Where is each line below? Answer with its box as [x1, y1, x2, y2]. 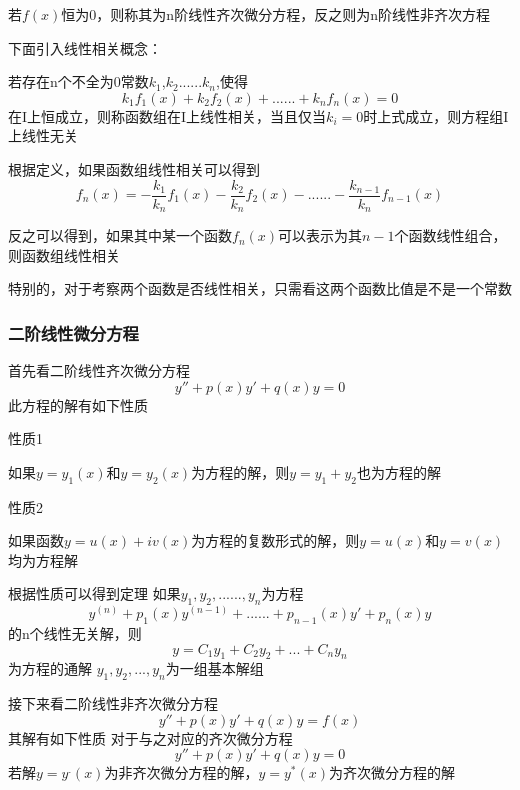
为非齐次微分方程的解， [104, 762, 259, 783]
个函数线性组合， [394, 225, 507, 246]
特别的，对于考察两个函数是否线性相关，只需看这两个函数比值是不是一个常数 [8, 278, 512, 299]
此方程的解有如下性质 [8, 394, 148, 415]
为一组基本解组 [165, 658, 264, 679]
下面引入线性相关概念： [8, 37, 162, 58]
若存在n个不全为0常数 [8, 71, 149, 92]
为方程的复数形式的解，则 [191, 530, 360, 551]
